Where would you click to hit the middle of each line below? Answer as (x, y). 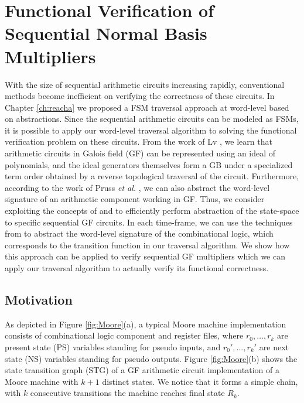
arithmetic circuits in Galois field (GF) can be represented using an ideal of (140, 153)
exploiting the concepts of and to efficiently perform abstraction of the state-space (152, 211)
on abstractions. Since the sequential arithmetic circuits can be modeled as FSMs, (152, 119)
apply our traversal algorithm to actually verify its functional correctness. (137, 268)
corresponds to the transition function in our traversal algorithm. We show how (147, 245)
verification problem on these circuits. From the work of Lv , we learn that (139, 141)
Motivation (39, 299)
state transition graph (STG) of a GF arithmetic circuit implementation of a (142, 370)
